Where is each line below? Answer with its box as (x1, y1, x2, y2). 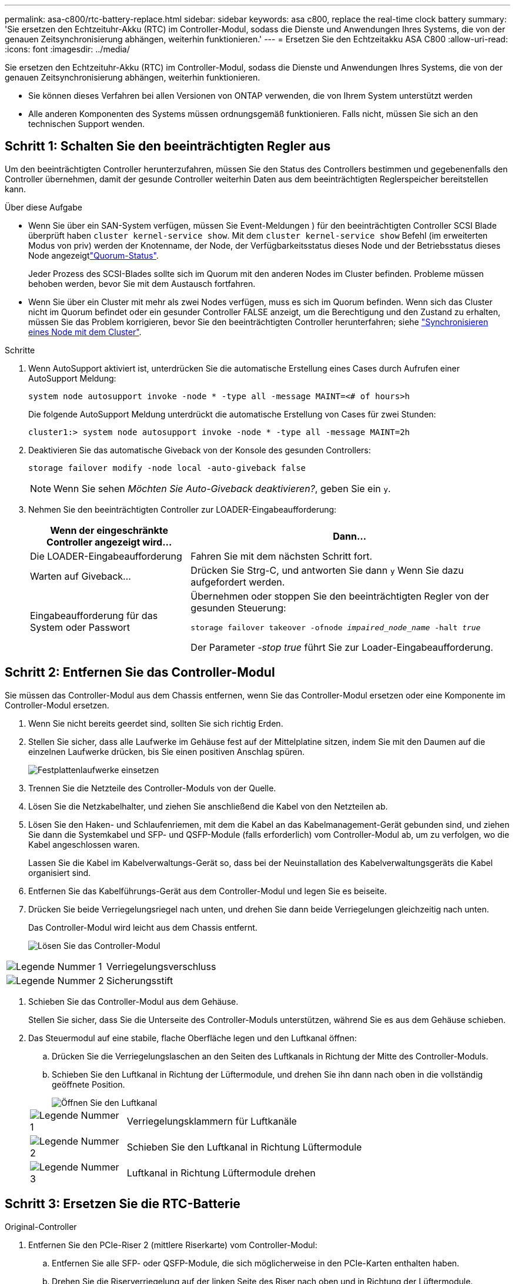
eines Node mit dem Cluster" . (28, 326, 142, 337)
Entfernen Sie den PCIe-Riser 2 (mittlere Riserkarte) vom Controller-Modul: (28, 1239, 317, 1250)
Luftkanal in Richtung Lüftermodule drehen (126, 1166, 316, 1179)
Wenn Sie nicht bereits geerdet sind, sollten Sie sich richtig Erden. (28, 718, 283, 728)
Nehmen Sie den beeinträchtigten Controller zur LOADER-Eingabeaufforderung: (28, 504, 337, 514)
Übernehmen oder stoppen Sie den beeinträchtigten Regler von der (190, 590, 489, 602)
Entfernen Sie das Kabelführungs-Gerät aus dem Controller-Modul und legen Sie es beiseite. (28, 885, 387, 896)
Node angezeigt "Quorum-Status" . (28, 250, 159, 260)
